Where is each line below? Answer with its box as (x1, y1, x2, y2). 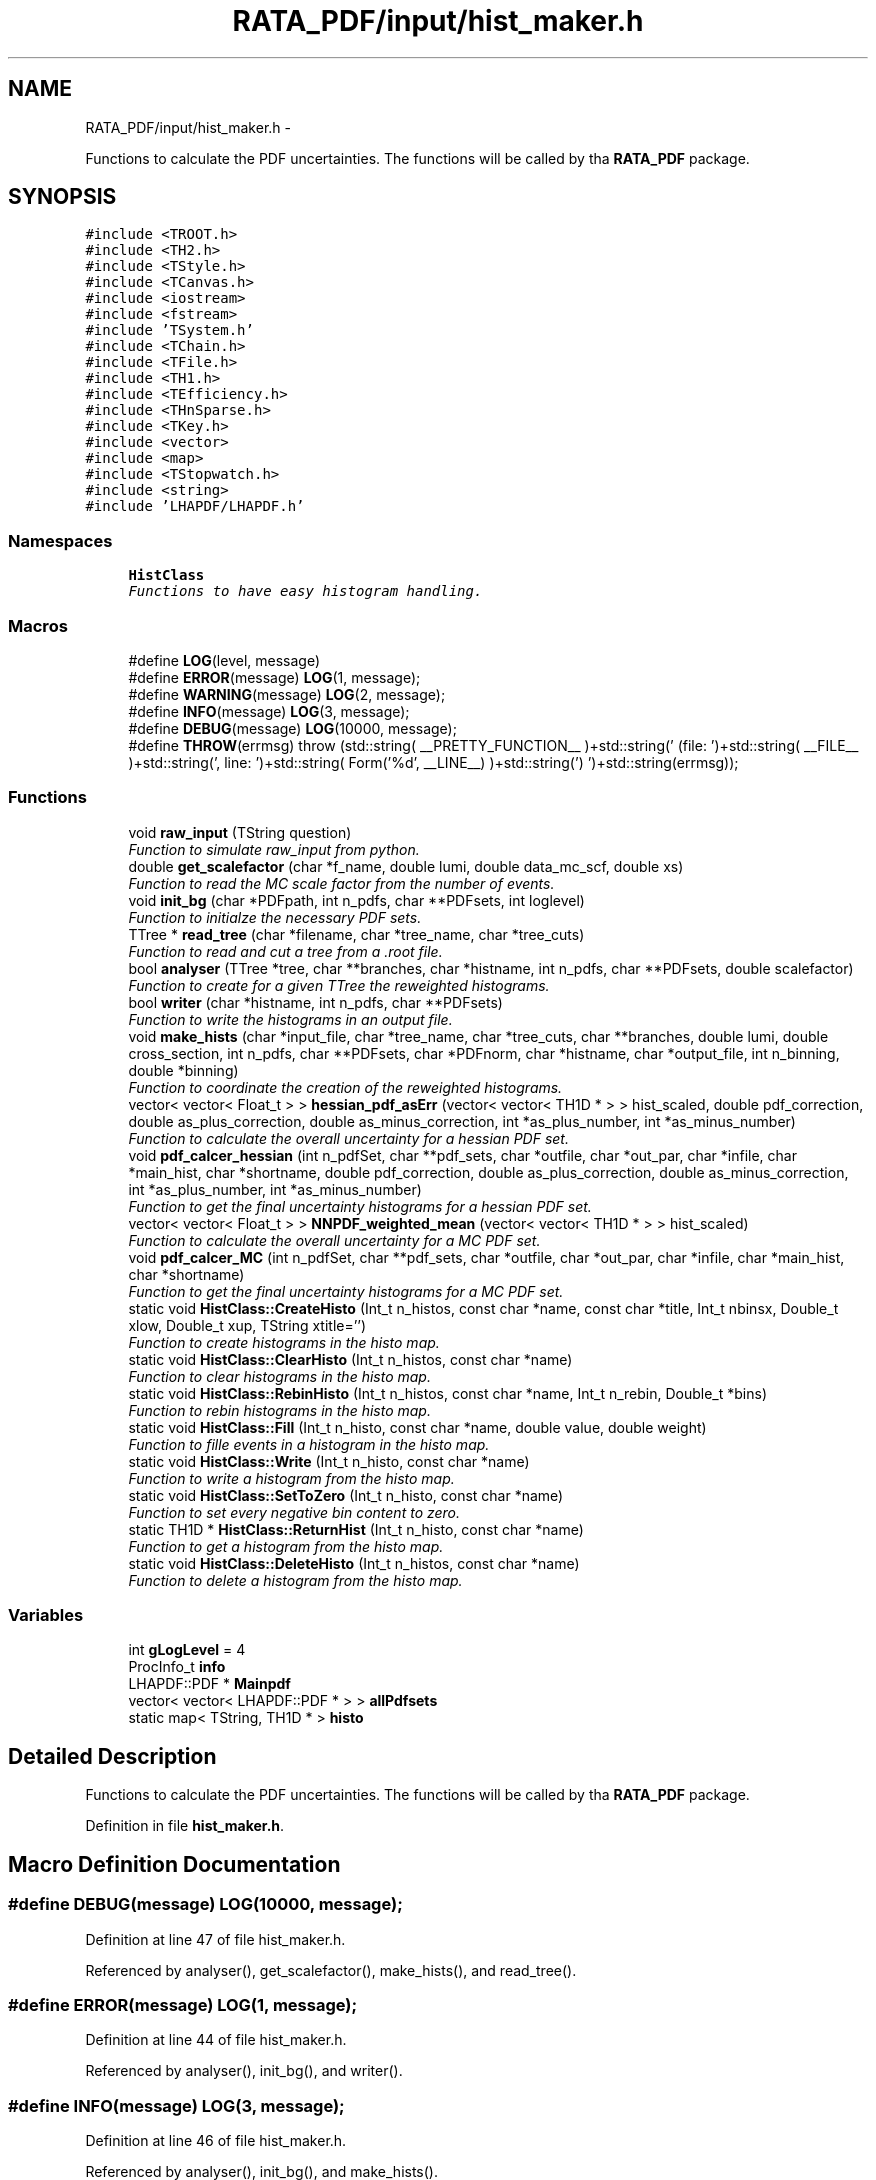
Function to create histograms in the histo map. (128, 1333, 440, 1351)
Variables (8, 1605, 84, 1626)
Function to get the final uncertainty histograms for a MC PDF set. (128, 1282, 564, 1300)
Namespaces (8, 530, 113, 551)
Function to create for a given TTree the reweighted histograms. (128, 976, 550, 994)
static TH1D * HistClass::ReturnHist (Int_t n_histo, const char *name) (128, 1520, 584, 1538)
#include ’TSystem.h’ (85, 322, 254, 339)
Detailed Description (8, 1743, 217, 1769)
